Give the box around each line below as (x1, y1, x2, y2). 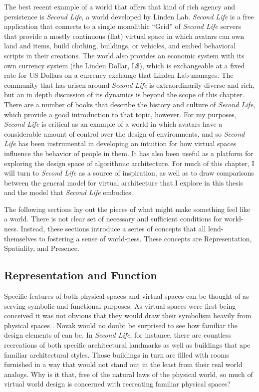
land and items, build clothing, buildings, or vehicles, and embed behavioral (4, 40, 236, 51)
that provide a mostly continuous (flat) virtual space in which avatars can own (4, 30, 245, 41)
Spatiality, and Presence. (4, 243, 79, 253)
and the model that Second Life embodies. (4, 187, 133, 197)
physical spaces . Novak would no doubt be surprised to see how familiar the (4, 320, 238, 330)
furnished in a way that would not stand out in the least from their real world (4, 359, 243, 370)
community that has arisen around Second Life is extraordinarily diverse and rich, (4, 79, 255, 90)
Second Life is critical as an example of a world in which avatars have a (4, 119, 223, 129)
